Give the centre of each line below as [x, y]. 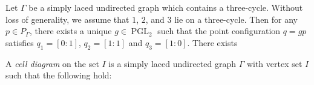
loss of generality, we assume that [67, 19]
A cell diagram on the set [52, 63]
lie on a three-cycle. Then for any [236, 19]
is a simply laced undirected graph [172, 63]
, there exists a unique [70, 31]
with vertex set [274, 63]
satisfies [20, 42]
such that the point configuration [219, 31]
